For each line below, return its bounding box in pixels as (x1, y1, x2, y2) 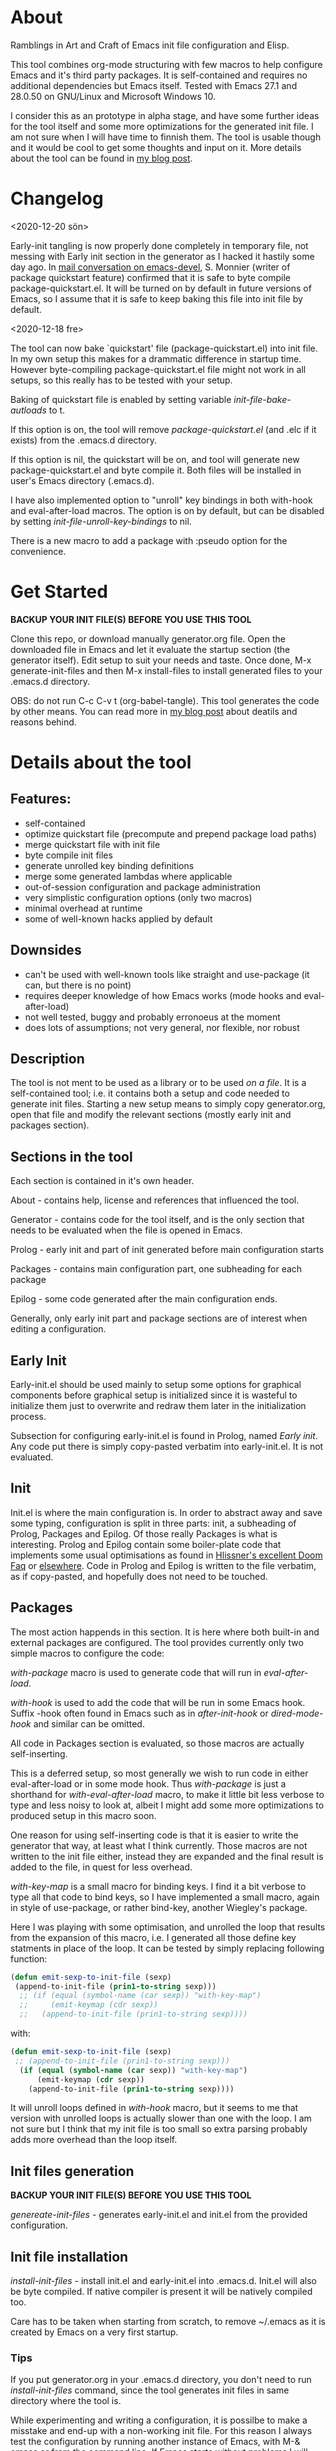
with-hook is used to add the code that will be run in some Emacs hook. (10, 1696, 306, 1708)
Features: (10, 791, 72, 808)
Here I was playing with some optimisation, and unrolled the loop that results (10, 1921, 326, 1933)
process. (10, 1411, 47, 1423)
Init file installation (10, 2248, 129, 2265)
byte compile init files (24, 849, 113, 861)
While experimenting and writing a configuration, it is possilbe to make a (10, 2414, 308, 2426)
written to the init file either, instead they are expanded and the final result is (10, 1850, 324, 1862)
